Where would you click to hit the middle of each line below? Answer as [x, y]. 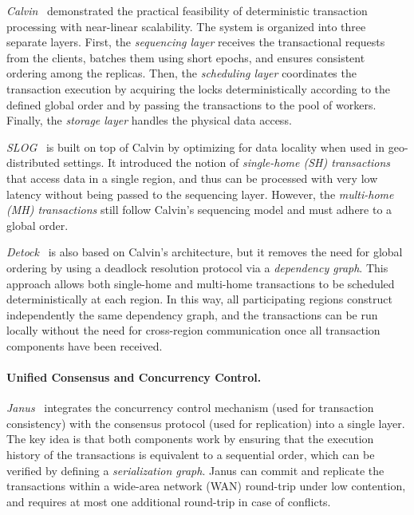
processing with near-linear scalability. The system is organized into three [186, 26]
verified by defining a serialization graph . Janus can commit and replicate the [195, 470]
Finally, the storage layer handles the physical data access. [149, 120]
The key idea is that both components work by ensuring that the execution [190, 439]
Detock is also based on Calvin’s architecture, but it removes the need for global [205, 252]
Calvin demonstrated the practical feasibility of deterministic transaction [187, 10]
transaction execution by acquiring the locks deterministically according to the [199, 88]
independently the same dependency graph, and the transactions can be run [192, 314]
